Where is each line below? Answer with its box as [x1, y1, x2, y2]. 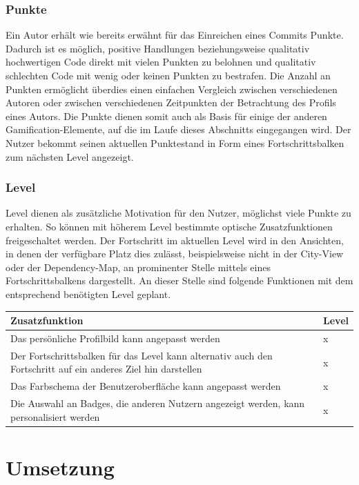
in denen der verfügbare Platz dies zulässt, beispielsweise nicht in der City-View [6, 246, 344, 261]
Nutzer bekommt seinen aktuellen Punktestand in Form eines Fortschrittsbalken [6, 135, 345, 150]
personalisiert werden [10, 409, 100, 424]
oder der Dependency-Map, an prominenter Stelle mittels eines [6, 259, 271, 274]
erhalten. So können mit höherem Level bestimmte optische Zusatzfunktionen [6, 219, 333, 233]
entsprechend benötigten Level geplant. [6, 286, 171, 301]
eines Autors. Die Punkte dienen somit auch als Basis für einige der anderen [6, 108, 327, 123]
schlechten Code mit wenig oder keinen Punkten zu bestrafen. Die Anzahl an [6, 68, 331, 82]
